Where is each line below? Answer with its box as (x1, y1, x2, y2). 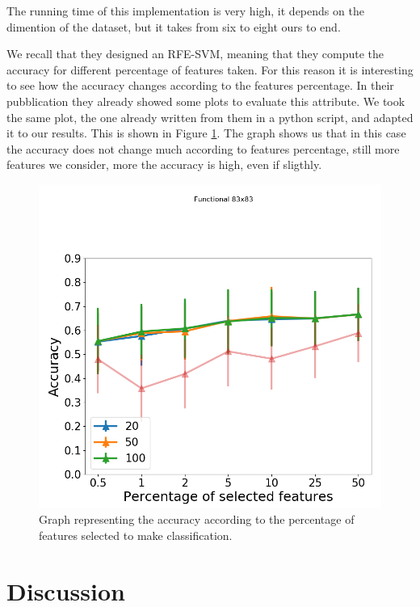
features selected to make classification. (39, 526, 233, 543)
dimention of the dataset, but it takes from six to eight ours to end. (6, 18, 341, 35)
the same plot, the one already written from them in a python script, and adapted (6, 108, 414, 125)
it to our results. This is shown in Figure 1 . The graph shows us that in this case (6, 124, 406, 141)
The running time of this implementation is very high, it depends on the (6, 2, 364, 19)
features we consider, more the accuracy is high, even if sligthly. (6, 156, 322, 173)
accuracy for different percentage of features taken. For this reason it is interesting (6, 61, 414, 78)
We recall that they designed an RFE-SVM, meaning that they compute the (6, 45, 384, 62)
